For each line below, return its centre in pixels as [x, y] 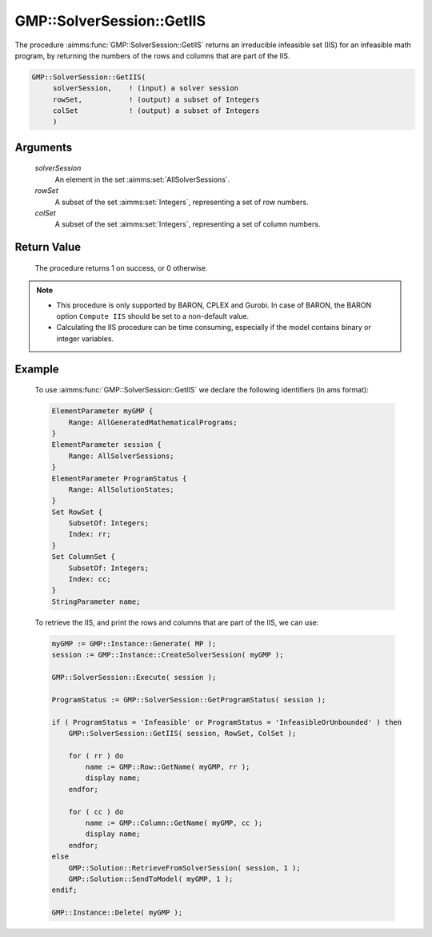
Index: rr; [90, 534]
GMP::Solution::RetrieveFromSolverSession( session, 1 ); [184, 868]
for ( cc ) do [96, 812]
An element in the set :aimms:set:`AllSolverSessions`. [142, 179]
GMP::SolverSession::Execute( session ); [134, 677]
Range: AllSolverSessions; [122, 456]
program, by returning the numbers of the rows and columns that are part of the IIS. [152, 55]
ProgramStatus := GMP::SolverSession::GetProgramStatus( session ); [189, 700]
